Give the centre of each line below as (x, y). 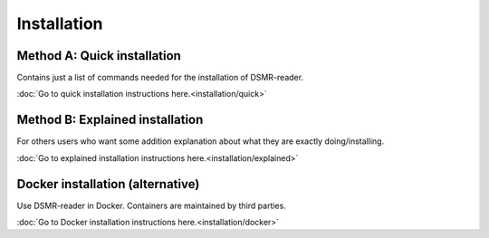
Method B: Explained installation (110, 120)
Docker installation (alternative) (108, 184)
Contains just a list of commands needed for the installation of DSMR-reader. (160, 78)
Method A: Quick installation (99, 56)
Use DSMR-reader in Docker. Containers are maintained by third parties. (152, 205)
